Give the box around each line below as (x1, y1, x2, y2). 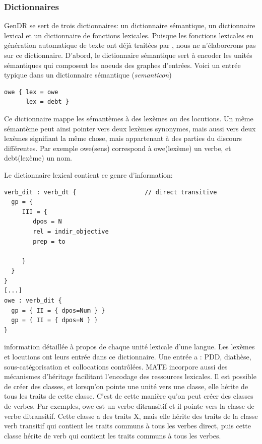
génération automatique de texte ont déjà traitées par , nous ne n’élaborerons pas (4, 40, 256, 50)
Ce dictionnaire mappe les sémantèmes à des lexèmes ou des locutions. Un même (4, 113, 253, 123)
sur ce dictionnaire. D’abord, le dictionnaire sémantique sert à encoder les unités (4, 50, 252, 60)
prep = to (33, 238, 65, 245)
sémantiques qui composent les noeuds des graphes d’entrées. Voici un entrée (4, 59, 241, 70)
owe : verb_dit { (4, 297, 62, 305)
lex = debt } (25, 98, 69, 106)
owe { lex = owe (4, 88, 58, 96)
